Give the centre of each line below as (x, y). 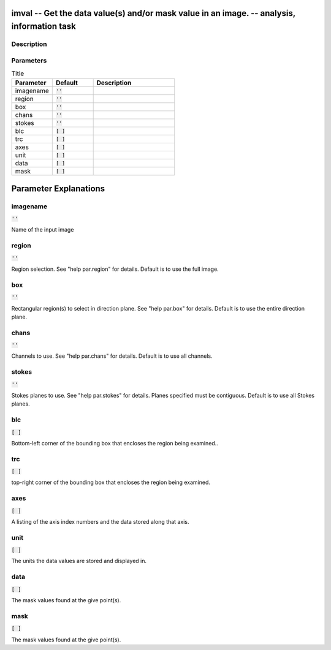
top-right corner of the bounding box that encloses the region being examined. (111, 482)
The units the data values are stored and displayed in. (79, 561)
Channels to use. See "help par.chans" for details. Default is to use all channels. (112, 356)
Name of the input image (43, 230)
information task (44, 27)
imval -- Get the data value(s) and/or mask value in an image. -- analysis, (153, 13)
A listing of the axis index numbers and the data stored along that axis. (100, 521)
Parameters (29, 60)
